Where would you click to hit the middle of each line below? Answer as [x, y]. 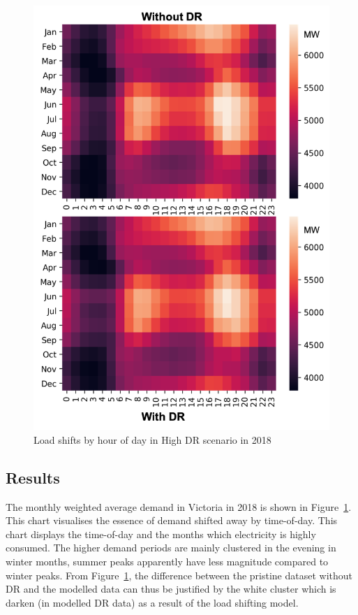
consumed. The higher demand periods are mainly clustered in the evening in [171, 548]
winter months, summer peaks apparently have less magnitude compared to [167, 561]
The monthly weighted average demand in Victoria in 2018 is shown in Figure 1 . [179, 506]
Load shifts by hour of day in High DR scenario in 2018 [152, 439]
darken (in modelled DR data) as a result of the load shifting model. [152, 602]
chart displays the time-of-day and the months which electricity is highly [161, 534]
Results [33, 477]
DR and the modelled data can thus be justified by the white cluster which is [171, 589]
